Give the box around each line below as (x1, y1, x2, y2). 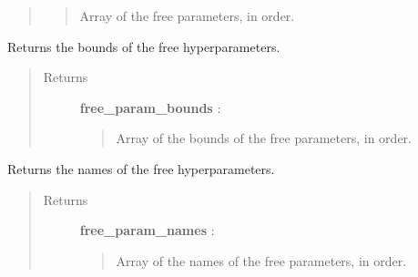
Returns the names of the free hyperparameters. (7, 159, 275, 178)
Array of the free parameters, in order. (79, 6, 295, 25)
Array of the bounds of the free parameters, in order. (116, 128, 412, 148)
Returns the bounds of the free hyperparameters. (7, 36, 280, 56)
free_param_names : (79, 221, 215, 240)
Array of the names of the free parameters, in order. (116, 251, 407, 270)
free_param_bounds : (79, 97, 221, 117)
